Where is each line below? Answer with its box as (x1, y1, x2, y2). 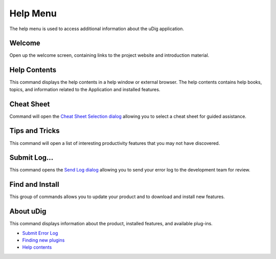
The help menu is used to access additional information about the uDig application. (9, 26, 184, 32)
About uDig (9, 207, 47, 216)
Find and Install (9, 180, 59, 189)
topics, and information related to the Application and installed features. (9, 86, 160, 92)
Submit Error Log (22, 230, 58, 236)
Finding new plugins (22, 237, 65, 243)
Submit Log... (9, 154, 54, 162)
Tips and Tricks (9, 126, 60, 135)
